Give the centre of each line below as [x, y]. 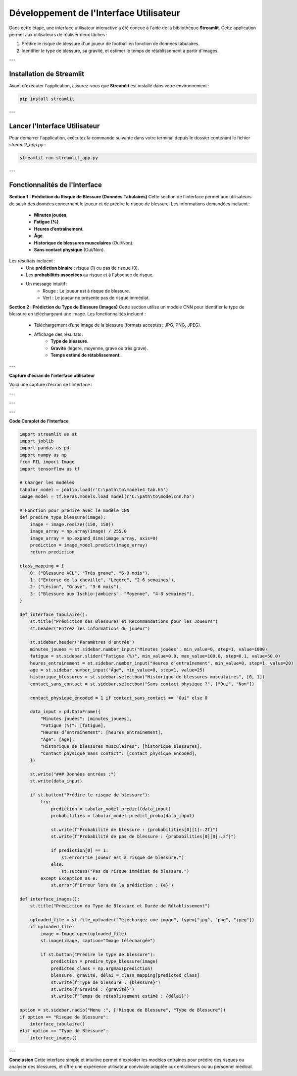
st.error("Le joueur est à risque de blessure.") [123, 857]
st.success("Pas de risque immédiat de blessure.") [125, 871]
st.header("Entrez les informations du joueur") [90, 628]
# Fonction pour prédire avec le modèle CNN [74, 510]
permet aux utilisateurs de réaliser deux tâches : [58, 34]
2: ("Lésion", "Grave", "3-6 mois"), [76, 587]
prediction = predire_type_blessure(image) [104, 961]
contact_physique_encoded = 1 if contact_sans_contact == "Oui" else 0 [119, 698]
